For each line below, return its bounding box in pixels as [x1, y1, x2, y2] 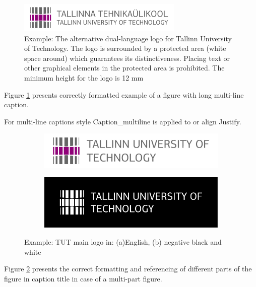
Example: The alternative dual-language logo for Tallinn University [24, 33, 232, 43]
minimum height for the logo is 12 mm [24, 72, 144, 83]
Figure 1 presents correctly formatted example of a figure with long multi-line [4, 89, 244, 100]
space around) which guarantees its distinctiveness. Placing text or [24, 52, 230, 63]
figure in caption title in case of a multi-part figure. [4, 273, 162, 283]
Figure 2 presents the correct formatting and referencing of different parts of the [4, 263, 252, 274]
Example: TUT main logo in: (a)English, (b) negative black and [24, 236, 222, 247]
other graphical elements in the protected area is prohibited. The [24, 62, 225, 73]
